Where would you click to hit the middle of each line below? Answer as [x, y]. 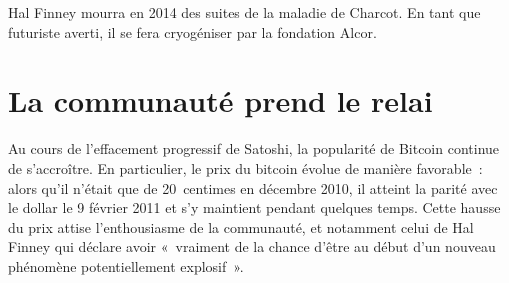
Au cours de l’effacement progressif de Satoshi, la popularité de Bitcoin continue [254, 148]
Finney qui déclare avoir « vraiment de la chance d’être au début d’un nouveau [252, 246]
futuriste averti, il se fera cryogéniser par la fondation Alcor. [192, 31]
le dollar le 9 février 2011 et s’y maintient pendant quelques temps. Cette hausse [254, 207]
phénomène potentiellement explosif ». [126, 265]
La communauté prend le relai [220, 100]
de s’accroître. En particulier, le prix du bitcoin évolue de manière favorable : [245, 167]
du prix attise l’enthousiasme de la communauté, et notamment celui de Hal [241, 226]
